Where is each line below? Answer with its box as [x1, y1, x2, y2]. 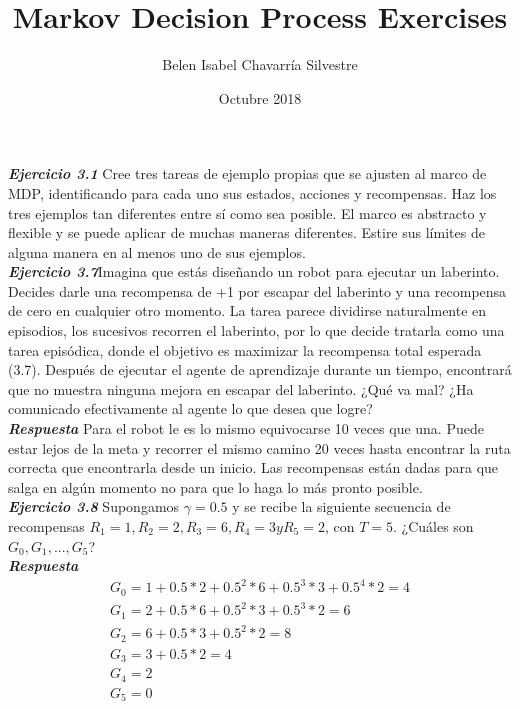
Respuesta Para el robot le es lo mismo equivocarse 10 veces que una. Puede [8, 418, 484, 439]
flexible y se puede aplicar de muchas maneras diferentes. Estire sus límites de [8, 222, 485, 243]
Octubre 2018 [218, 87, 302, 108]
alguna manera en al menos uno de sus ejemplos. [8, 241, 306, 262]
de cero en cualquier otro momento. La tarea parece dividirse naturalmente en [8, 300, 487, 321]
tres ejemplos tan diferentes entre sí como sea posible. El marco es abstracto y [8, 202, 487, 223]
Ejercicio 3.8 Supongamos [8, 496, 180, 517]
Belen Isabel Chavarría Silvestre [162, 54, 358, 75]
